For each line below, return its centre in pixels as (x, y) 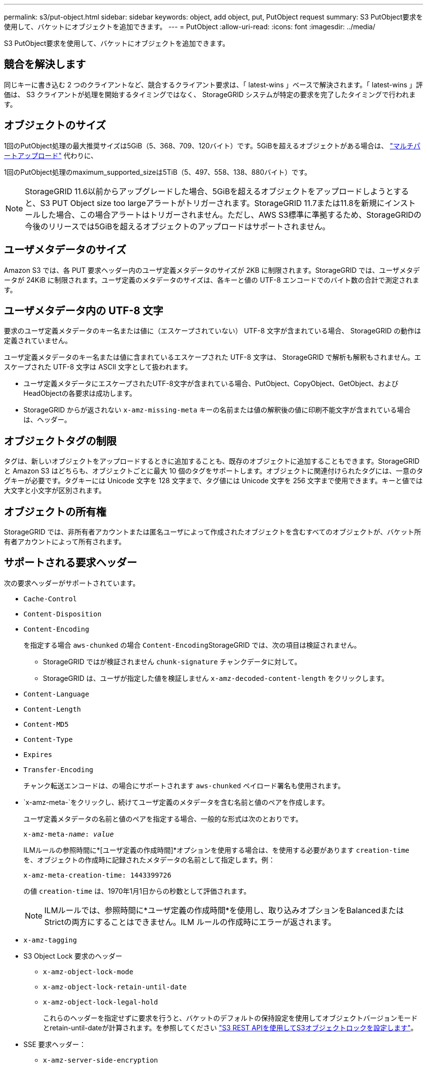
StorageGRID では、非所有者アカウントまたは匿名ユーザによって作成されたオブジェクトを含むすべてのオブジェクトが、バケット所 (213, 532)
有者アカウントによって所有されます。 (65, 542)
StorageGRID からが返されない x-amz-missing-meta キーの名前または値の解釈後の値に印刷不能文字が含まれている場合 (217, 410)
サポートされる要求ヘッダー (70, 563)
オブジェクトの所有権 (55, 512)
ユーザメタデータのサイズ (65, 250)
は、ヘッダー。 (47, 420)
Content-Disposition (63, 614)
